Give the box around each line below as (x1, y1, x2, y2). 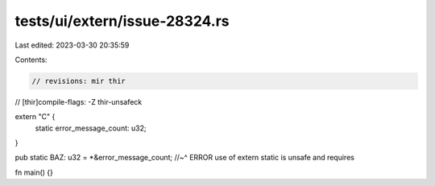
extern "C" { (14, 112, 56, 122)
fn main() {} (14, 167, 54, 177)
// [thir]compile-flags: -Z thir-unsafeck (14, 97, 143, 106)
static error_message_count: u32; (35, 123, 147, 133)
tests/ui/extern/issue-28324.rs (14, 12, 230, 30)
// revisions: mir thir (31, 76, 126, 85)
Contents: (14, 55, 48, 64)
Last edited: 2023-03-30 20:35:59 (14, 40, 130, 50)
